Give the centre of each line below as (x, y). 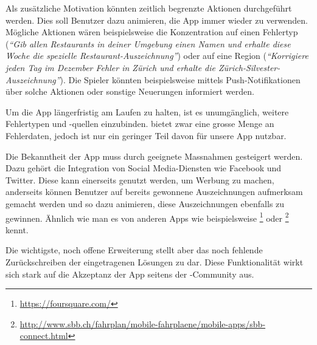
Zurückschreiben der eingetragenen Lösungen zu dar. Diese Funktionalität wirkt (155, 261)
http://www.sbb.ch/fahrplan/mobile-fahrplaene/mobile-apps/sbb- (143, 323)
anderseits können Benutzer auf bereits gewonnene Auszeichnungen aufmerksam (154, 192)
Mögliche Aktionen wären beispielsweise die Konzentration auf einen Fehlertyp (152, 32)
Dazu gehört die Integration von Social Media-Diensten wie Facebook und (144, 168)
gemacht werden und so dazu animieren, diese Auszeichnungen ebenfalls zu (145, 203)
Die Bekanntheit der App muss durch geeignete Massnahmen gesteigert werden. (154, 156)
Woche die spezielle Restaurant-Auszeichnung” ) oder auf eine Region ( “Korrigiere (157, 56)
